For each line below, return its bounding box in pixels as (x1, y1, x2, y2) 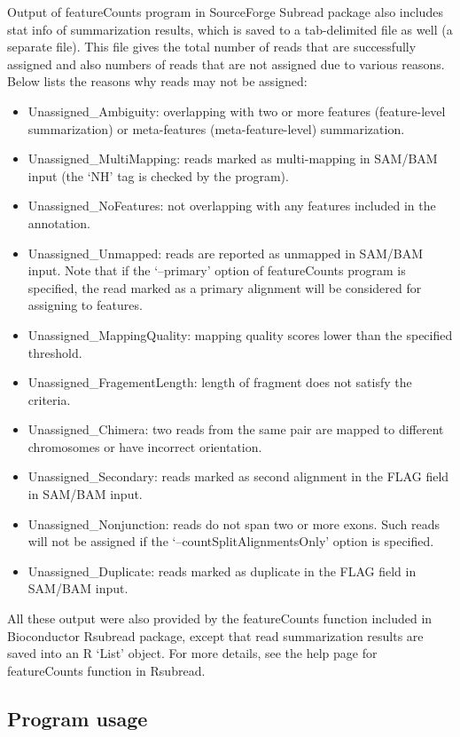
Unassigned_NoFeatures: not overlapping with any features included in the (27, 196, 436, 215)
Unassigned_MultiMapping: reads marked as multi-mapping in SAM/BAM (27, 149, 438, 168)
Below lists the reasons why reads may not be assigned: (7, 72, 308, 91)
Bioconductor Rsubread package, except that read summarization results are (7, 626, 424, 645)
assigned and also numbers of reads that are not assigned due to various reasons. (7, 54, 445, 73)
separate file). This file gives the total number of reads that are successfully (7, 37, 417, 56)
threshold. (27, 343, 82, 361)
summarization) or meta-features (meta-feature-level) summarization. (27, 119, 405, 138)
